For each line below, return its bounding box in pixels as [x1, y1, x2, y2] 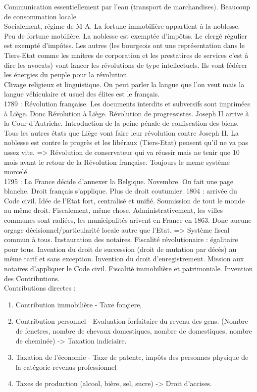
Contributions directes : [4, 283, 76, 293]
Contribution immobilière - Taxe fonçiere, [15, 299, 142, 309]
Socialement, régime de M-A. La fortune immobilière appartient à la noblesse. [4, 21, 240, 31]
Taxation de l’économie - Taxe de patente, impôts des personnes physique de [15, 352, 249, 362]
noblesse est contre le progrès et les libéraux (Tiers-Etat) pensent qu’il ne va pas [4, 137, 248, 147]
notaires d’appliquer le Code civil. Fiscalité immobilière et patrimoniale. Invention [4, 263, 253, 274]
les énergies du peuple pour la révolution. [4, 69, 129, 80]
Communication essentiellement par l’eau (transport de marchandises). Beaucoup [4, 1, 250, 11]
